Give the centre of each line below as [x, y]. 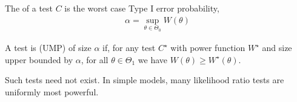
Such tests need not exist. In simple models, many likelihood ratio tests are [145, 80]
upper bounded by [39, 59]
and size [277, 48]
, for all [95, 59]
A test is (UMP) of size [48, 48]
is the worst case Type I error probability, [142, 8]
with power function [208, 48]
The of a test [29, 8]
